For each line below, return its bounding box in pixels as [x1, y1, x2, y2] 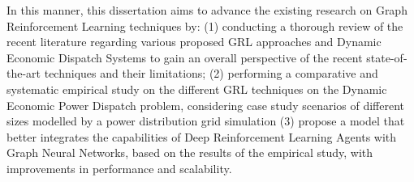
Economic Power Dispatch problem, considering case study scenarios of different [6, 96, 405, 113]
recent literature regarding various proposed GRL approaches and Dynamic [6, 33, 382, 50]
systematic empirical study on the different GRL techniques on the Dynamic [6, 80, 387, 97]
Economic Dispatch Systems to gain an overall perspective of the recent [6, 49, 363, 66]
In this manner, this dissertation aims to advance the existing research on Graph [6, 2, 408, 18]
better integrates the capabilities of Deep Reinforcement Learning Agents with [6, 128, 397, 145]
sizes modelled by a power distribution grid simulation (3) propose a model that [6, 112, 405, 129]
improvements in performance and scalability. [6, 159, 232, 176]
